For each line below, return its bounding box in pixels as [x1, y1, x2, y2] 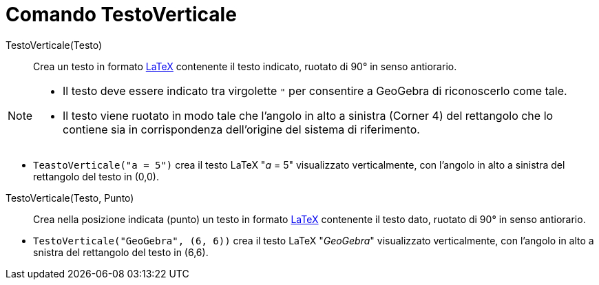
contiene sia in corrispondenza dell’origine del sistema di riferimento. [63, 122, 420, 136]
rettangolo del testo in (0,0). [33, 170, 159, 182]
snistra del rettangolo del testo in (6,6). [33, 246, 209, 258]
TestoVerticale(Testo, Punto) [6, 191, 134, 204]
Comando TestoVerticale [6, 3, 237, 26]
